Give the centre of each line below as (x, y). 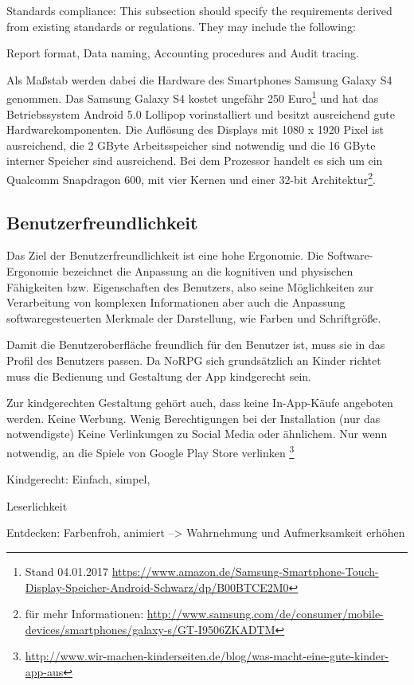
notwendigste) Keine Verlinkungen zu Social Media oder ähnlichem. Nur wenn (197, 434)
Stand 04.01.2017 (67, 571)
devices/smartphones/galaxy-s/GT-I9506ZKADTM (150, 629)
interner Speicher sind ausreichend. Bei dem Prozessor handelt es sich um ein (195, 160)
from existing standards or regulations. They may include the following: (181, 26)
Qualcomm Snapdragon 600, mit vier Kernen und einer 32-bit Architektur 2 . (191, 178)
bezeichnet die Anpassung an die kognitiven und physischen (208, 271)
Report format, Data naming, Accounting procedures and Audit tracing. (183, 53)
